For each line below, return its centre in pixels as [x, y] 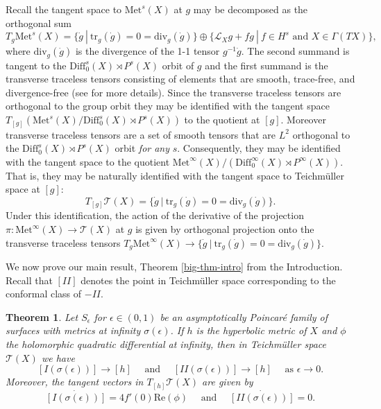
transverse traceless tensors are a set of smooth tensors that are [141, 134]
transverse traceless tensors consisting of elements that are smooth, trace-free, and [180, 79]
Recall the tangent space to [64, 9]
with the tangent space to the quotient [88, 161]
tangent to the [36, 65]
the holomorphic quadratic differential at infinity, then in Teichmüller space [166, 344]
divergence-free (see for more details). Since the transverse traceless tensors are [173, 92]
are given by [228, 382]
